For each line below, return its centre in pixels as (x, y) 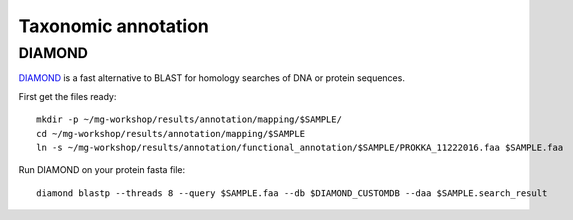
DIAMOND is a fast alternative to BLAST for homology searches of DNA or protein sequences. (211, 78)
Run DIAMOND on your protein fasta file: (102, 170)
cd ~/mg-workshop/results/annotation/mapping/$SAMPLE (170, 133)
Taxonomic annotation (113, 26)
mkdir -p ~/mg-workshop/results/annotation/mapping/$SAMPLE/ (189, 119)
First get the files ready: (67, 96)
